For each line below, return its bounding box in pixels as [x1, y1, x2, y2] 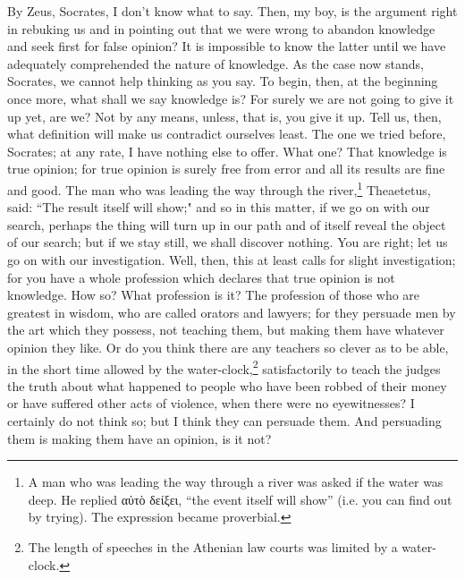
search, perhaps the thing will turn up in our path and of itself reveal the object [7, 215, 446, 234]
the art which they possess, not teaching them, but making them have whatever [7, 320, 444, 339]
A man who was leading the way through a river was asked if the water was [28, 473, 444, 491]
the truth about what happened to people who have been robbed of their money [7, 376, 447, 395]
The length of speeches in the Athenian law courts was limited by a [28, 537, 398, 556]
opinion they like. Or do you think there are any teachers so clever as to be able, [7, 337, 449, 356]
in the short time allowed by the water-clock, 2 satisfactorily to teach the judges [7, 356, 441, 378]
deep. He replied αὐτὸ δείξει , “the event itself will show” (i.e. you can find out [28, 490, 452, 508]
